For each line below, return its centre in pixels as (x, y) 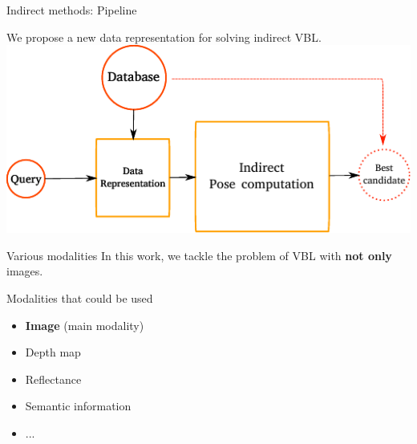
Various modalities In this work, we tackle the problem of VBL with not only (199, 255)
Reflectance (53, 379)
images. (25, 271)
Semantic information (78, 406)
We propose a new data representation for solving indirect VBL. (164, 37)
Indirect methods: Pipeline (72, 10)
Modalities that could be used (80, 297)
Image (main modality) (85, 325)
